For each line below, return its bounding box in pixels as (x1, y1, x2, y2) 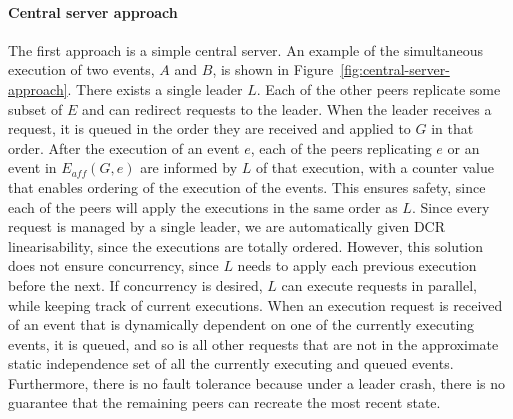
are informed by (140, 157, 238, 178)
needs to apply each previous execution (237, 255, 477, 276)
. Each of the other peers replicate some (256, 78, 501, 99)
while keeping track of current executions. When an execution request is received (8, 294, 503, 315)
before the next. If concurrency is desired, (8, 274, 263, 295)
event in (8, 157, 57, 178)
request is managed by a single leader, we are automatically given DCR (8, 216, 446, 237)
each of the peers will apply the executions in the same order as (8, 196, 398, 217)
